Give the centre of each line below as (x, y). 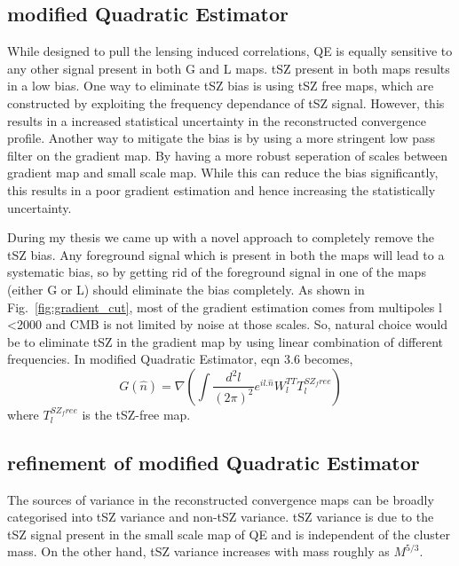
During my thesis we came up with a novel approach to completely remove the (221, 237)
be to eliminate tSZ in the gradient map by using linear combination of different (225, 341)
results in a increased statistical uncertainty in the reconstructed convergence (217, 120)
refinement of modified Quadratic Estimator (214, 462)
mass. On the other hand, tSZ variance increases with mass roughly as (198, 551)
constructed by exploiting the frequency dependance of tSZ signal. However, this (226, 102)
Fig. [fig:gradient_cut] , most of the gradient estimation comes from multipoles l (225, 307)
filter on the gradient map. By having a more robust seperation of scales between (228, 155)
